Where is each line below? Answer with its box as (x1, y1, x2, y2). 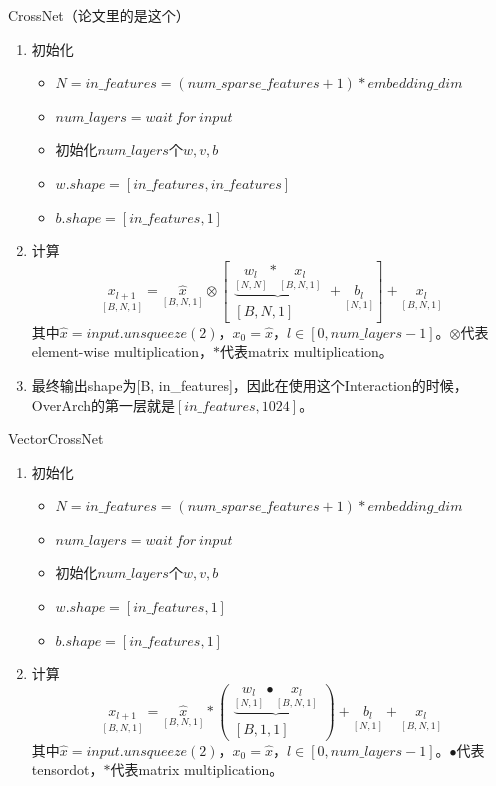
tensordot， (31, 759, 104, 780)
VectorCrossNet (8, 428, 104, 449)
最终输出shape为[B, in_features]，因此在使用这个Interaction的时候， (31, 374, 468, 395)
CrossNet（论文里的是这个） (8, 5, 190, 25)
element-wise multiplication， (31, 341, 214, 362)
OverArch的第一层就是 (31, 394, 175, 415)
